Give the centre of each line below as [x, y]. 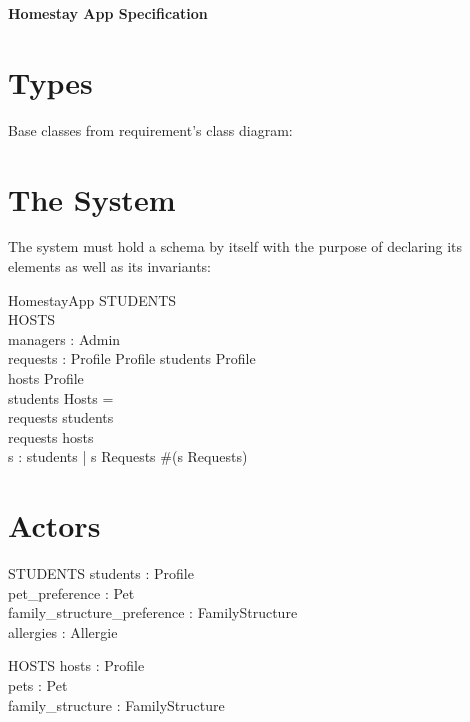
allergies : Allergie [63, 631]
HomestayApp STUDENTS [92, 299]
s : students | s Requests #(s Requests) [128, 456]
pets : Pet [38, 685]
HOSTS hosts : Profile [76, 665]
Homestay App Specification [108, 13]
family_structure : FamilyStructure [116, 704]
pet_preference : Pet [71, 592]
